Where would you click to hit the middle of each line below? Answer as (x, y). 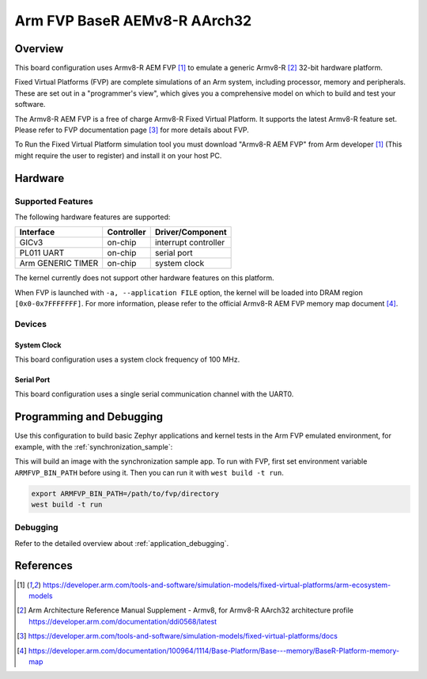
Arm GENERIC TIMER (59, 264)
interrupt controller (190, 243)
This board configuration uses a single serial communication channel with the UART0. (154, 394)
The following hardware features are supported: (93, 217)
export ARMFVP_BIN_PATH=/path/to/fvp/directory (125, 493)
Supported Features (54, 201)
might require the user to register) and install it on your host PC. (118, 155)
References (43, 566)
